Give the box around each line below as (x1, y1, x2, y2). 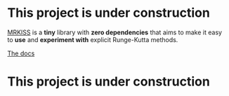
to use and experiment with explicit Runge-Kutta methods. (7, 35, 178, 43)
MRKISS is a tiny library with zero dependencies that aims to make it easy (7, 28, 223, 36)
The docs (7, 49, 35, 57)
